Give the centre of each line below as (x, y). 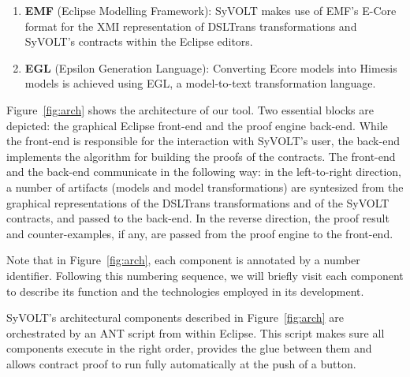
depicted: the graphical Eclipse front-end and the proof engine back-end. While (197, 125)
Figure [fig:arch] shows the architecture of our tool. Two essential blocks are (190, 109)
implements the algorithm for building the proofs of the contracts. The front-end (201, 156)
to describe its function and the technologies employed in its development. (185, 291)
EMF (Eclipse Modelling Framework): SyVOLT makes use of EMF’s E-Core (211, 10)
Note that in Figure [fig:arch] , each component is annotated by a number (183, 260)
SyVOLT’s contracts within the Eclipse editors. (139, 41)
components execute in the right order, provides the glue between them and (189, 348)
